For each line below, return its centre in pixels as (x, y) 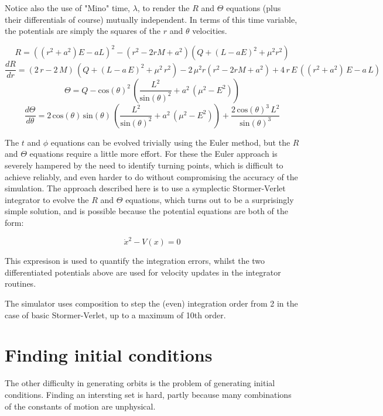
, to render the (163, 8)
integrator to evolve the (47, 199)
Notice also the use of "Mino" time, (67, 8)
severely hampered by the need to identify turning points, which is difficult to (144, 165)
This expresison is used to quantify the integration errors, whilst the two (135, 261)
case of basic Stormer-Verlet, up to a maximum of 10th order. (115, 314)
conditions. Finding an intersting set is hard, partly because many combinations (148, 394)
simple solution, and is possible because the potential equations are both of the (146, 211)
